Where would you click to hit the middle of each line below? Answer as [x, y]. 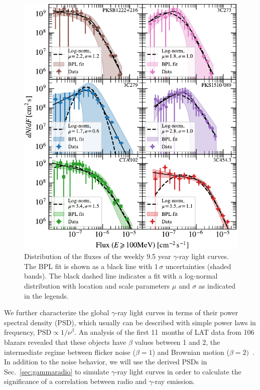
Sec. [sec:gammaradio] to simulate [57, 371]
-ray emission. [174, 381]
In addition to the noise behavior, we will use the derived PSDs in [106, 362]
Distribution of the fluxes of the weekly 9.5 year [98, 256]
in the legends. [46, 295]
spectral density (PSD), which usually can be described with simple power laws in [130, 322]
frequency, [20, 332]
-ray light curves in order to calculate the [178, 371]
